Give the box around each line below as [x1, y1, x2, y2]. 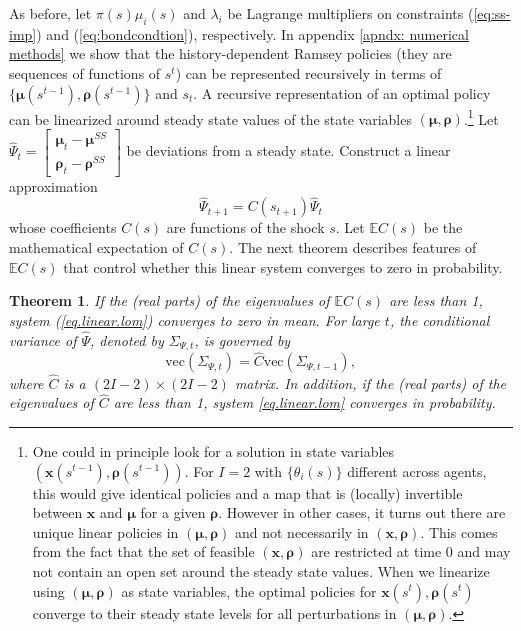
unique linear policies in [32, 521, 179, 542]
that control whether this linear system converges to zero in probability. [63, 256, 503, 277]
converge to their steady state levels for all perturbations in [32, 602, 397, 623]
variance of [9, 329, 77, 350]
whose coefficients [9, 217, 117, 238]
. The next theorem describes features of [229, 237, 477, 258]
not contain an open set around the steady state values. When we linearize [32, 560, 490, 581]
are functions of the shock [166, 217, 325, 238]
